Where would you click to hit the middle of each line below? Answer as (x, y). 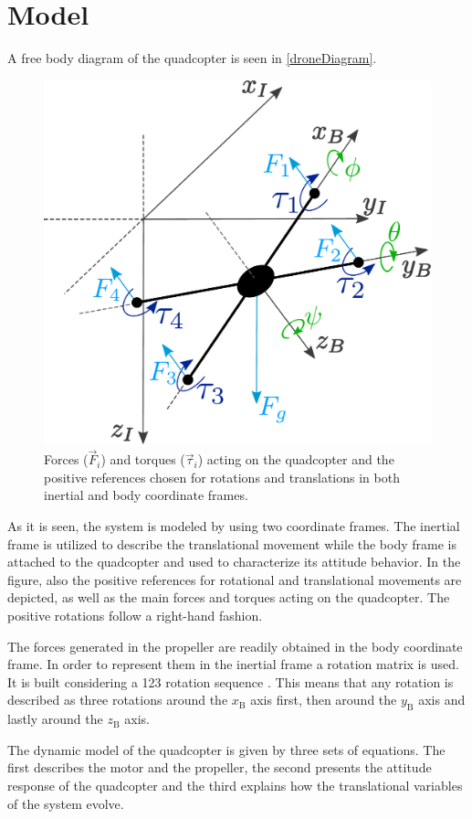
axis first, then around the (324, 700)
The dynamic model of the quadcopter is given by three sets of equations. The (226, 749)
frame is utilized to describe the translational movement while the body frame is (232, 543)
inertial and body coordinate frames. (146, 495)
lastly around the (55, 719)
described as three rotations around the (118, 700)
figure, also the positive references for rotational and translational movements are (235, 579)
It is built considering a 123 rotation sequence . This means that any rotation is (231, 681)
